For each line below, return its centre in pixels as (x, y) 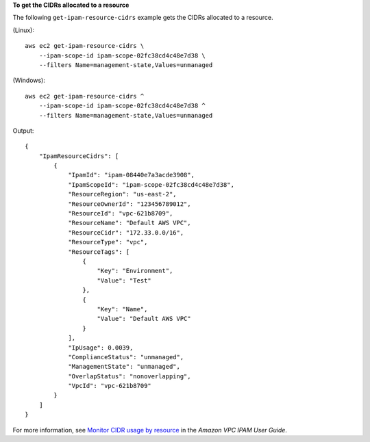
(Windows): (29, 80)
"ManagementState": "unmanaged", (124, 367)
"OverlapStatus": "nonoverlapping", (129, 376)
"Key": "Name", (122, 309)
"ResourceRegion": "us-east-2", (123, 194)
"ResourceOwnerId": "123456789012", (129, 204)
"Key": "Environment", (135, 271)
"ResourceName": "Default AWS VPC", (129, 223)
